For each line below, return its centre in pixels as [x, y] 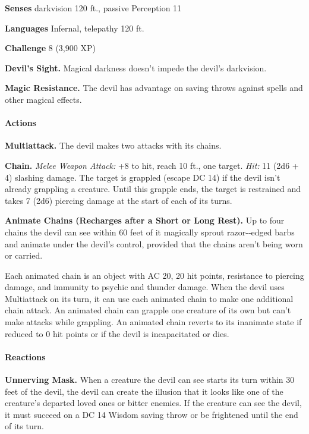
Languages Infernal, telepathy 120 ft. [75, 28]
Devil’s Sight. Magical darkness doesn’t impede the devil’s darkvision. [136, 67]
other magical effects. [43, 99]
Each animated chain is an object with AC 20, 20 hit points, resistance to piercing [154, 275]
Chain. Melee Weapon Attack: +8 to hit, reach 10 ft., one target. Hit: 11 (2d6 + [152, 165]
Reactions [25, 356]
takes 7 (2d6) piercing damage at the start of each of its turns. [119, 200]
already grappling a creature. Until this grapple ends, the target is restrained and [153, 189]
